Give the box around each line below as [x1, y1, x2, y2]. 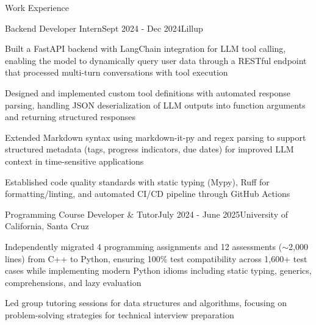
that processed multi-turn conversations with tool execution [5, 66, 228, 79]
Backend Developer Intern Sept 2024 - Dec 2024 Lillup [5, 21, 203, 34]
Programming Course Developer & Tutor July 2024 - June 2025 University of [5, 207, 288, 220]
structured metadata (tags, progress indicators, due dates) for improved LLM [5, 143, 294, 155]
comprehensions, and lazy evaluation [5, 276, 142, 288]
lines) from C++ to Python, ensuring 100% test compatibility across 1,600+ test [5, 252, 307, 265]
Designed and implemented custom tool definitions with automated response [5, 86, 291, 99]
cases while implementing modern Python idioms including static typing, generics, [5, 264, 312, 277]
